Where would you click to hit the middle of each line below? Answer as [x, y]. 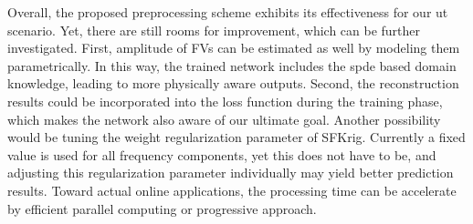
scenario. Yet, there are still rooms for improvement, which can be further [214, 30]
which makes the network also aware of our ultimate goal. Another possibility [224, 119]
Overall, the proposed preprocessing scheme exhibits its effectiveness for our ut [228, 12]
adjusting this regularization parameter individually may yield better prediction [231, 173]
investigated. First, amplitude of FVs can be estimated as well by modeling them [234, 48]
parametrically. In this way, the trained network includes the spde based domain [232, 65]
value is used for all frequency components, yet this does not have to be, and [222, 154]
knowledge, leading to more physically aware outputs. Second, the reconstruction [233, 83]
